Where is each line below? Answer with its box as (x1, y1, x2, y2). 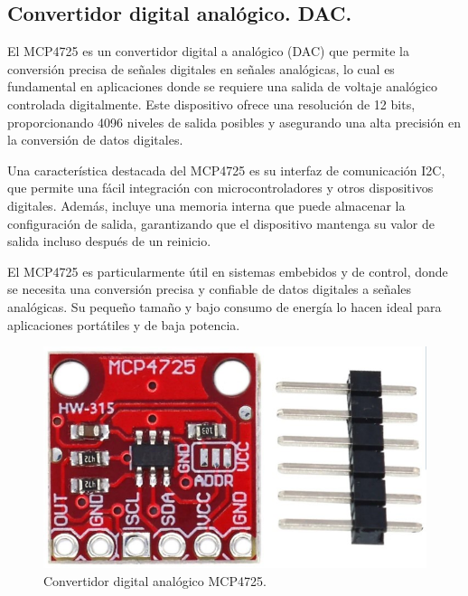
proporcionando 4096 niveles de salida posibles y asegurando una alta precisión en (7, 112, 461, 131)
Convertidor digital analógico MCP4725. (43, 571, 267, 590)
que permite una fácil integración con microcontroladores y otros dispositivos (7, 178, 434, 197)
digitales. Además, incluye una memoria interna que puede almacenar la (7, 195, 406, 214)
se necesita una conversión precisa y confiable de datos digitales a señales (7, 279, 412, 298)
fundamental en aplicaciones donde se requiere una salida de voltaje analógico (7, 77, 437, 96)
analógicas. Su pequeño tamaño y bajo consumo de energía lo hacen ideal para (7, 297, 442, 316)
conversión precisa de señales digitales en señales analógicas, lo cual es (7, 59, 395, 78)
